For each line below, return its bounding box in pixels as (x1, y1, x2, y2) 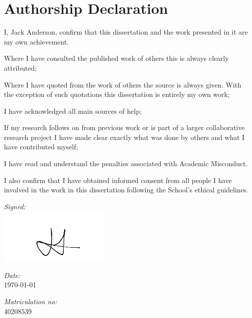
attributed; (4, 62, 37, 73)
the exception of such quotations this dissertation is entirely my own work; (4, 89, 230, 99)
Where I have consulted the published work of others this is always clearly (4, 53, 229, 63)
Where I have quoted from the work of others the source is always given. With (4, 79, 242, 90)
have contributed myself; (4, 141, 78, 152)
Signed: (4, 201, 26, 211)
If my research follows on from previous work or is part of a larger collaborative (4, 122, 245, 133)
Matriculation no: (4, 296, 57, 307)
